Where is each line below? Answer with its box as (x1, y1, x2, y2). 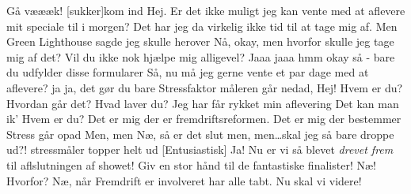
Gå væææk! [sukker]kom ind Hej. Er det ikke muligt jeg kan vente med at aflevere (6, 2, 405, 18)
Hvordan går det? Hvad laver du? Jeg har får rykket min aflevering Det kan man (6, 95, 399, 111)
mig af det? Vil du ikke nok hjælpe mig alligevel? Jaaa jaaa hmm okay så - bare (6, 48, 395, 65)
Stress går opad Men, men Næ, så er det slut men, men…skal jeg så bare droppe (6, 125, 394, 142)
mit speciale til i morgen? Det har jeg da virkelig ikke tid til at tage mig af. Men (6, 17, 398, 34)
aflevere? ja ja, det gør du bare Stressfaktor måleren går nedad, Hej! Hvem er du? (6, 79, 403, 95)
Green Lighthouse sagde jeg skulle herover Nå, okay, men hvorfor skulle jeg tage (6, 33, 394, 50)
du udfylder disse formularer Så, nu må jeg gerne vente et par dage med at (6, 64, 369, 80)
